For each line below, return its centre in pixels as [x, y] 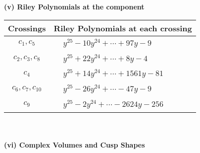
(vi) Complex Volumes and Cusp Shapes [75, 145]
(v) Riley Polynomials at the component [74, 6]
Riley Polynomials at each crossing [123, 28]
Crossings [27, 28]
